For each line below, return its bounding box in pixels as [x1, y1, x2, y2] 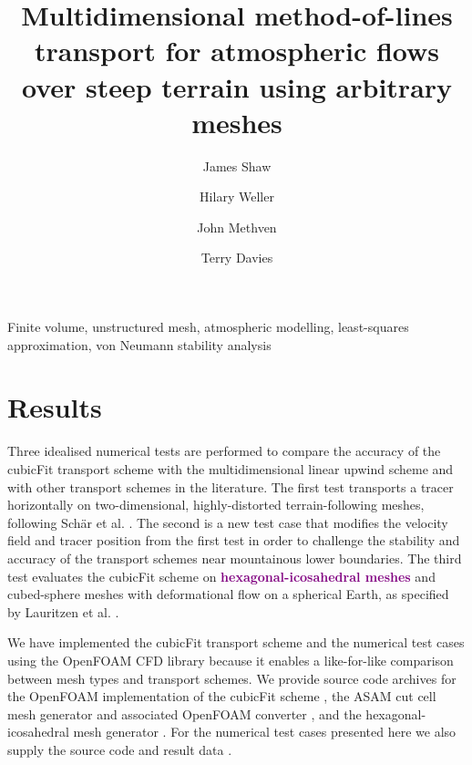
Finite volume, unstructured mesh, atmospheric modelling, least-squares [7, 317, 409, 336]
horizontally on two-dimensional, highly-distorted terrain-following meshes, [7, 495, 425, 514]
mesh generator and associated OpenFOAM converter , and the [7, 704, 362, 723]
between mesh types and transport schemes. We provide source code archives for [7, 668, 457, 687]
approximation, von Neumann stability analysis [7, 335, 272, 354]
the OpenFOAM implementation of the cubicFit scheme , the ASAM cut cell [7, 687, 436, 706]
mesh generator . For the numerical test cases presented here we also [73, 722, 457, 741]
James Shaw [202, 156, 272, 175]
